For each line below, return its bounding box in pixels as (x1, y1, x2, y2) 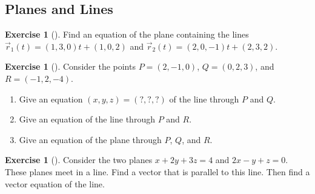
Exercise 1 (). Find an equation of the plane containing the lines (5, 28, 249, 41)
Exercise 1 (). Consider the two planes (5, 153, 153, 166)
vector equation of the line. (5, 177, 105, 190)
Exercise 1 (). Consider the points (5, 60, 136, 73)
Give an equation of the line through (19, 113, 155, 125)
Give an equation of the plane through (19, 133, 162, 145)
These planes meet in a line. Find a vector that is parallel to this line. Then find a (5, 165, 310, 178)
